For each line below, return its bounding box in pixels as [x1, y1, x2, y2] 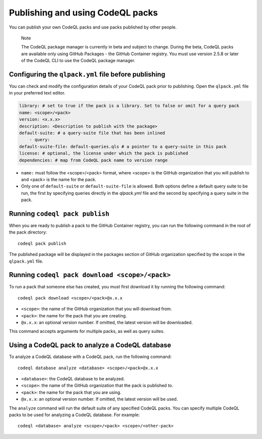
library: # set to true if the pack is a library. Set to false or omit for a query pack [19, 103, 240, 109]
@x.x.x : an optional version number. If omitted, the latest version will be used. [21, 396, 178, 402]
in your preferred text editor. [9, 90, 65, 96]
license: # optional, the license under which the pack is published [19, 151, 188, 156]
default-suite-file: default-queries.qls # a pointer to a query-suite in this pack [19, 143, 227, 149]
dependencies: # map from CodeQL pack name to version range [19, 157, 168, 163]
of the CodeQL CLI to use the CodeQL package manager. [21, 58, 135, 63]
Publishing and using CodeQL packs [9, 7, 158, 18]
